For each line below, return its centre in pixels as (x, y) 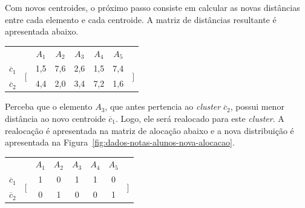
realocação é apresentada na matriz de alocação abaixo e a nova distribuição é (149, 130)
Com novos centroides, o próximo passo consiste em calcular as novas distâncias (152, 7)
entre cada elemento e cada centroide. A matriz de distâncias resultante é (141, 19)
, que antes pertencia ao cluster (163, 106)
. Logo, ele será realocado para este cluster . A (200, 118)
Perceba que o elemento (49, 106)
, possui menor (257, 106)
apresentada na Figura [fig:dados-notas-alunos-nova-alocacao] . (120, 142)
